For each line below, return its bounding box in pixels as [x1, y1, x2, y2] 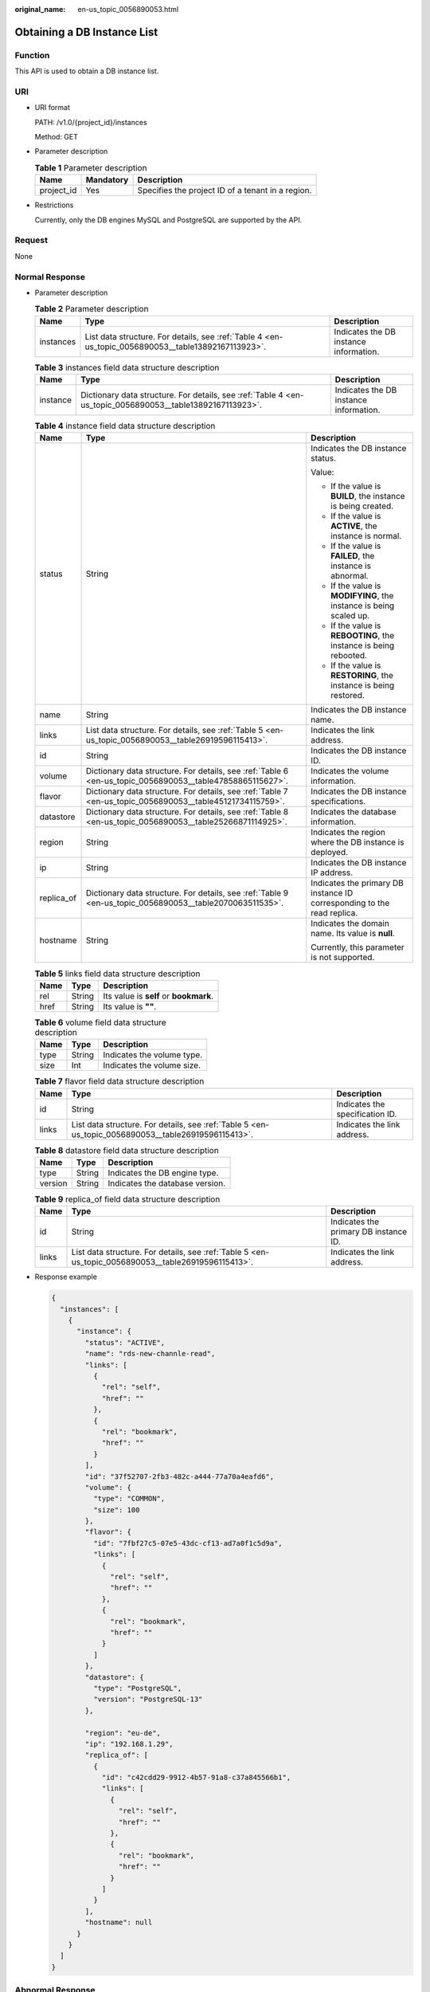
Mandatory [85, 174, 129, 186]
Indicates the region [311, 827, 385, 838]
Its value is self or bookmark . [103, 990, 214, 1002]
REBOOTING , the [330, 630, 395, 641]
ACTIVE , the [330, 520, 377, 531]
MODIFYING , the [330, 590, 394, 602]
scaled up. [330, 610, 370, 622]
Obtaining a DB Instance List [14, 25, 158, 39]
